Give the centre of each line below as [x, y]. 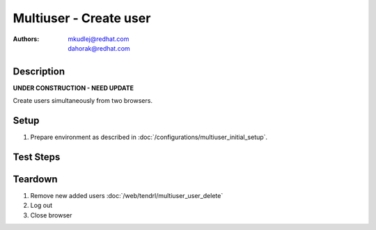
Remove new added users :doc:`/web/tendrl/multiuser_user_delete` [127, 196]
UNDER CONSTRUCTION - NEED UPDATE [73, 88]
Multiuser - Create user [82, 18]
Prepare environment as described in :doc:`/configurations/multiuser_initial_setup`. [149, 137]
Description [39, 71]
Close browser [51, 215]
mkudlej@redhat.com [99, 39]
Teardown [36, 179]
